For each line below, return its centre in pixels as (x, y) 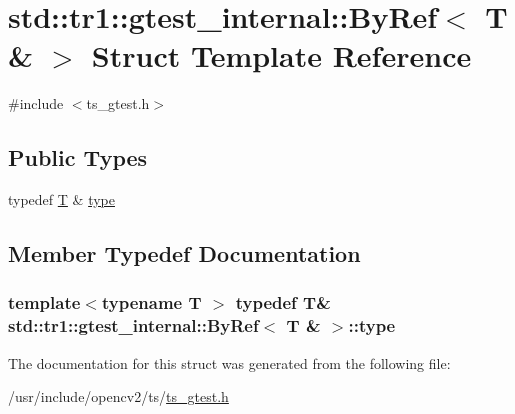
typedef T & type (61, 199)
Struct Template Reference (281, 55)
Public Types (78, 157)
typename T (151, 302)
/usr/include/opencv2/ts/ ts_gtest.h (118, 396)
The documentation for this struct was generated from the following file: (229, 362)
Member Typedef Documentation (184, 253)
